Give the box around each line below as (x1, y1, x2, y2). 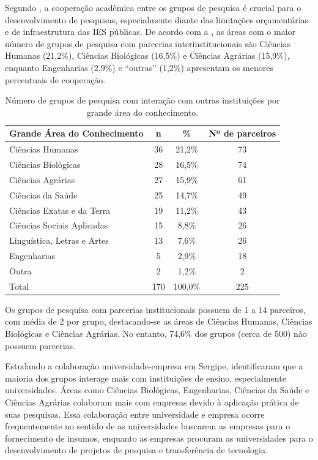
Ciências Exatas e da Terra (9, 203, 111, 216)
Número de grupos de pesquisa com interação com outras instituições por (5, 94, 280, 107)
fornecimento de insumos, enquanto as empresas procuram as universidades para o (5, 431, 313, 444)
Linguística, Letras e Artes (9, 234, 109, 247)
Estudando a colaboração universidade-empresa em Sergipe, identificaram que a (5, 360, 303, 372)
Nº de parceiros (209, 127, 276, 140)
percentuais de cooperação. (5, 73, 106, 86)
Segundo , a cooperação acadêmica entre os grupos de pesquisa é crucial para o (5, 1, 301, 13)
